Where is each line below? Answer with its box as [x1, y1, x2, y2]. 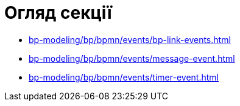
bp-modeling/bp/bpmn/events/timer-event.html [29, 71, 219, 82]
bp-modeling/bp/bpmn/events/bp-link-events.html [29, 34, 231, 45]
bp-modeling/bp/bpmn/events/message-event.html [29, 53, 235, 64]
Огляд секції [4, 2, 112, 23]
